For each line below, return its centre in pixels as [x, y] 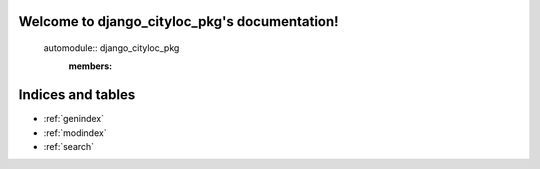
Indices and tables [77, 95]
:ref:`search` [69, 147]
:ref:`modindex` [75, 132]
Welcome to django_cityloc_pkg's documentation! [178, 21]
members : [90, 66]
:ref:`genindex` [74, 119]
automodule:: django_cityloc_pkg [111, 48]
